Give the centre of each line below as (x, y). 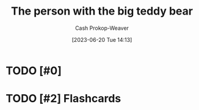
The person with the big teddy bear (102, 11)
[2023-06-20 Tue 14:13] (102, 40)
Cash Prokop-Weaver (102, 28)
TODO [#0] (34, 70)
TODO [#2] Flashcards (63, 99)
